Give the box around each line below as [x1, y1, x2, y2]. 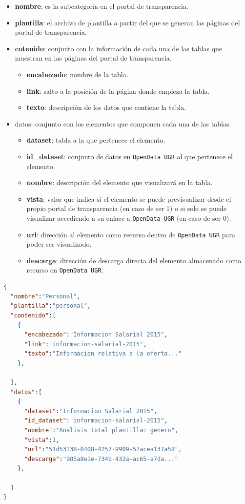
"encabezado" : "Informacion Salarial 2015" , [24, 331, 168, 338]
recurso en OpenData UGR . [26, 265, 103, 275]
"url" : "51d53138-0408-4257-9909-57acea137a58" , [24, 446, 182, 453]
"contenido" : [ [10, 312, 56, 319]
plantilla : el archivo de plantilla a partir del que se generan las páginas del [15, 17, 240, 27]
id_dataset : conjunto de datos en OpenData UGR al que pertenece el [26, 151, 233, 161]
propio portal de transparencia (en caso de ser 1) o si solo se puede [26, 203, 226, 213]
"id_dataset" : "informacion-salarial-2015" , [24, 417, 168, 424]
